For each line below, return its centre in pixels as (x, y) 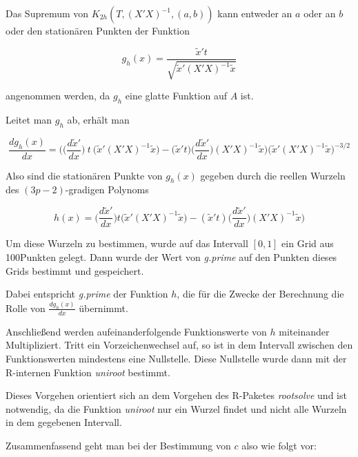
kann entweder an (255, 13)
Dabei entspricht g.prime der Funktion (87, 294)
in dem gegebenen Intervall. (64, 422)
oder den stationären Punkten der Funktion (98, 30)
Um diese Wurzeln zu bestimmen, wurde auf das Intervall (127, 243)
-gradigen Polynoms (107, 189)
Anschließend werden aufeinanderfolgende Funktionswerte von (136, 331)
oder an (320, 13)
